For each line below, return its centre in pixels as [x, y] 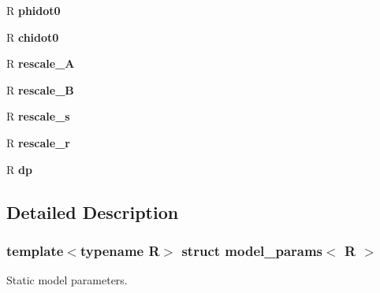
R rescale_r [38, 142]
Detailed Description [93, 211]
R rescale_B [40, 89]
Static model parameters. [67, 280]
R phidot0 [34, 10]
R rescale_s [38, 116]
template [35, 250]
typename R [120, 250]
